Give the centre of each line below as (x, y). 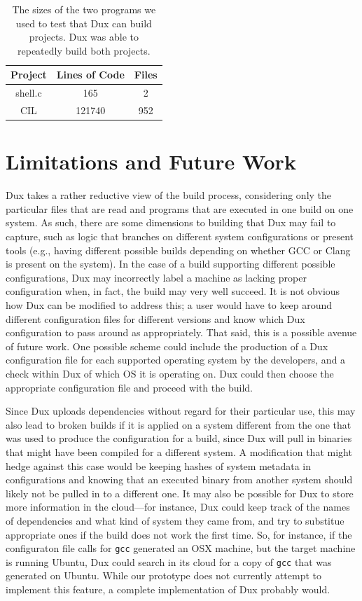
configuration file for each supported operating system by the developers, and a (176, 360)
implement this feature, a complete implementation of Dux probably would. (168, 589)
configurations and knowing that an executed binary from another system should (179, 479)
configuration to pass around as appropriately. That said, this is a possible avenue (181, 332)
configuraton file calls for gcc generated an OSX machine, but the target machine (181, 548)
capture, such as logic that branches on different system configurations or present (180, 236)
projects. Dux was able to (84, 37)
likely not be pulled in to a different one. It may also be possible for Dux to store (180, 493)
